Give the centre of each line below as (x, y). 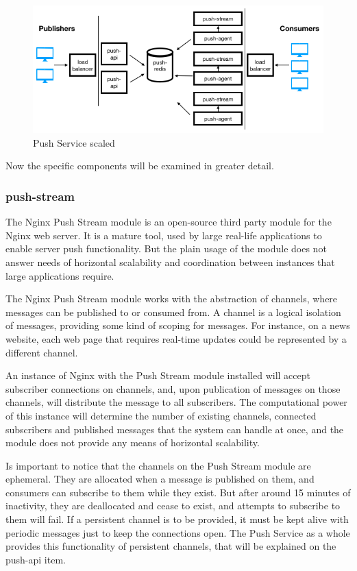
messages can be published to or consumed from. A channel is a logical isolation (173, 312)
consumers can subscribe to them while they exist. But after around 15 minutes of (178, 492)
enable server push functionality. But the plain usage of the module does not (166, 248)
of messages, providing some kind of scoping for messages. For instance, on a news (178, 325)
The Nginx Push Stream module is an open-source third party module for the (169, 222)
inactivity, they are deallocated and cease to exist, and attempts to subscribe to (173, 506)
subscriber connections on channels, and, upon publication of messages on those (173, 388)
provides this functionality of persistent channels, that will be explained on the (171, 546)
